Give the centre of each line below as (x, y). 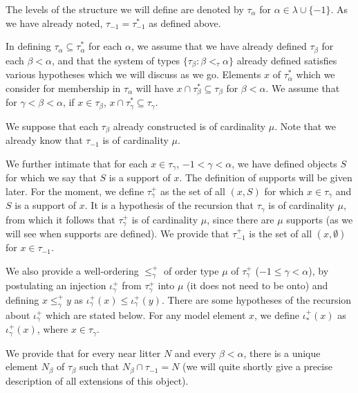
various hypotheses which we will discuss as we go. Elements (133, 74)
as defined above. (185, 22)
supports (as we (320, 219)
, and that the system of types (116, 60)
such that (100, 366)
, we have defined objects (284, 163)
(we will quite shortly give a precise (257, 366)
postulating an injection (56, 285)
